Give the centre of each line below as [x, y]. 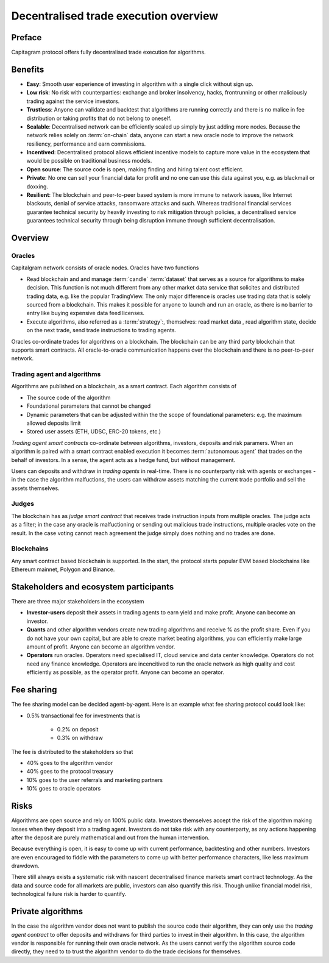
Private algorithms [47, 911]
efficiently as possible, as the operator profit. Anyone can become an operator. [126, 672]
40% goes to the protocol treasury [70, 772]
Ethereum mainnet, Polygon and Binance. [63, 569]
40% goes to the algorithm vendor [70, 763]
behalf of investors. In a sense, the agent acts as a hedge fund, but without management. [123, 460]
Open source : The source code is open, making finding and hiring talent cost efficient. [135, 169]
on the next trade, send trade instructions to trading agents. [101, 330]
